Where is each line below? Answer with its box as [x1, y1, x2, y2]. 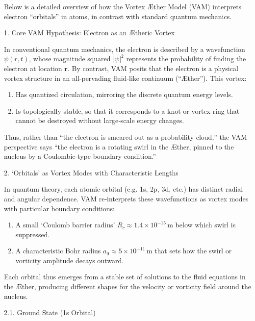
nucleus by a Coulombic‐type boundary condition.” [4, 151, 156, 161]
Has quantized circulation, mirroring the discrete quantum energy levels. [15, 89, 233, 99]
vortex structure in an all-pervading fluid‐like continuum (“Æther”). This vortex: [4, 73, 247, 83]
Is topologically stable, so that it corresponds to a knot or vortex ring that [15, 105, 240, 116]
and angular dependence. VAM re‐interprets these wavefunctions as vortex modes [4, 193, 249, 203]
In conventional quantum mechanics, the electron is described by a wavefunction [4, 44, 245, 54]
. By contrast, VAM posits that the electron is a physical [67, 63, 238, 73]
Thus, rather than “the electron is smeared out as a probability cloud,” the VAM [4, 131, 247, 142]
